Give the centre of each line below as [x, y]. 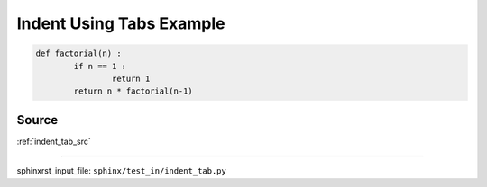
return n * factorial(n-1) [133, 91]
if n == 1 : [100, 66]
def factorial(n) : [78, 53]
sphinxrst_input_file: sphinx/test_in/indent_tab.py [122, 171]
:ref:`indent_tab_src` [54, 141]
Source [37, 120]
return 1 [131, 78]
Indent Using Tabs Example [121, 23]
